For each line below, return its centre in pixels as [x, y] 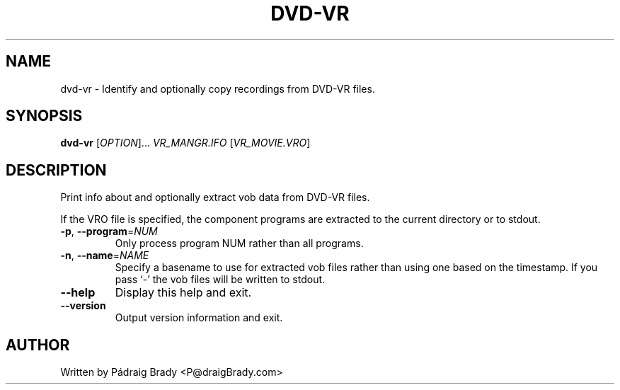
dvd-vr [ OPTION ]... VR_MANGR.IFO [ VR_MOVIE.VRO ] [185, 143]
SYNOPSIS [44, 116]
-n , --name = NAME [105, 256]
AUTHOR [38, 345]
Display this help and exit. [183, 293]
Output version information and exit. [199, 318]
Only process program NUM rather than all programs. [239, 243]
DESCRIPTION [56, 170]
